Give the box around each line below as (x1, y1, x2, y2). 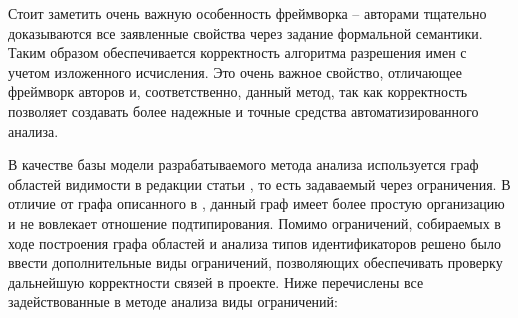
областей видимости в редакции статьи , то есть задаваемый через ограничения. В (8, 173, 511, 194)
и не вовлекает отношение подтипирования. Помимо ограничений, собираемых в (8, 212, 501, 233)
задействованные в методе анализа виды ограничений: (8, 291, 338, 312)
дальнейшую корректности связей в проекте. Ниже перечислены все (8, 271, 424, 292)
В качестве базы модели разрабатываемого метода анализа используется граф (8, 154, 479, 175)
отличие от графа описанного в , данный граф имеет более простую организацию (8, 193, 505, 214)
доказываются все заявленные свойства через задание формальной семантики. (8, 22, 483, 43)
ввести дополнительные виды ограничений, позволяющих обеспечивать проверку (8, 252, 503, 273)
